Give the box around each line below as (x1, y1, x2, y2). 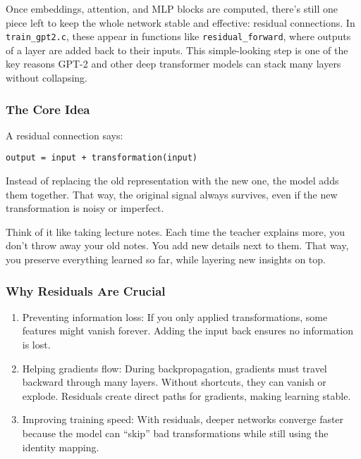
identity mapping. (22, 439, 99, 454)
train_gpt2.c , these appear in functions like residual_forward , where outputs (6, 29, 351, 44)
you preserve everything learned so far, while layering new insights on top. (6, 252, 326, 267)
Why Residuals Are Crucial (6, 282, 166, 299)
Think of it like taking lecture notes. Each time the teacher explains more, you (6, 224, 345, 239)
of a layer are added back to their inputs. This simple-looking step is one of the (6, 42, 348, 57)
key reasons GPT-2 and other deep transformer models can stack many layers (6, 56, 341, 71)
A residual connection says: (6, 127, 123, 142)
